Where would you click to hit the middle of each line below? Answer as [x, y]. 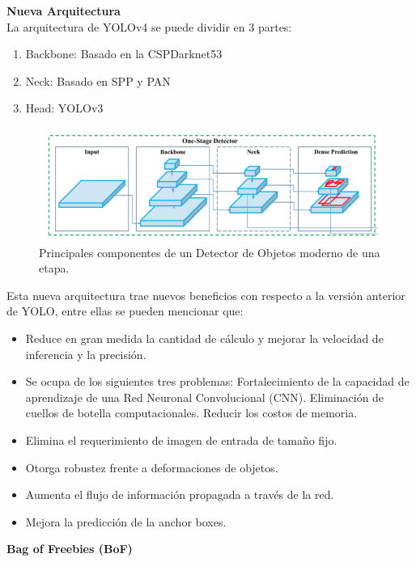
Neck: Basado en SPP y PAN [98, 80]
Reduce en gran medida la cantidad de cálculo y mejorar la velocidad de [204, 338]
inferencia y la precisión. [86, 354]
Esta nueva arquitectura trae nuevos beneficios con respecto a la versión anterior [206, 295]
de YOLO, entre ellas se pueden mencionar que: [125, 311]
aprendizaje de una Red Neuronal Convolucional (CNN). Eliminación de [205, 397]
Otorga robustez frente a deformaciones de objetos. [152, 467]
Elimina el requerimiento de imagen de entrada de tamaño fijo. [181, 439]
